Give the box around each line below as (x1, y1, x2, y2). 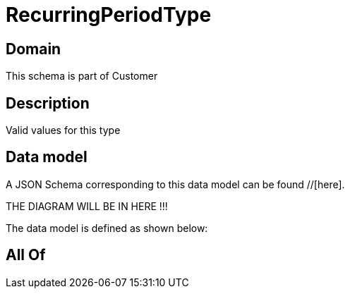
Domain (6, 39, 61, 58)
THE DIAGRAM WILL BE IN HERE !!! (6, 200, 168, 212)
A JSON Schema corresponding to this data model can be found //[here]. (6, 178, 345, 190)
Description (6, 94, 90, 112)
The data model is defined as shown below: (6, 221, 208, 234)
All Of (6, 246, 46, 264)
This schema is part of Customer (6, 70, 158, 82)
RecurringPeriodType (6, 3, 212, 27)
